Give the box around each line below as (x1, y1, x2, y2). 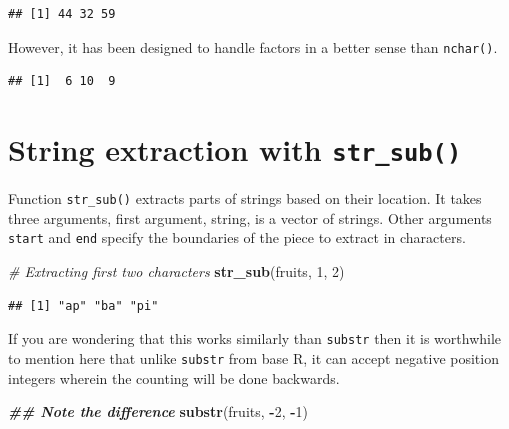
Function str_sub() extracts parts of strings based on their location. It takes (8, 188, 482, 209)
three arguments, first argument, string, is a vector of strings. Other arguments (8, 207, 492, 228)
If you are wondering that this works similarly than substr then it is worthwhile (8, 328, 502, 349)
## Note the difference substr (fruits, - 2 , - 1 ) (8, 401, 309, 422)
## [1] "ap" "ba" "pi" (8, 298, 159, 313)
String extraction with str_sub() (8, 129, 462, 170)
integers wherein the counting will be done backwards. (8, 367, 340, 388)
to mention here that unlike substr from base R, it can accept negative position (8, 347, 499, 368)
